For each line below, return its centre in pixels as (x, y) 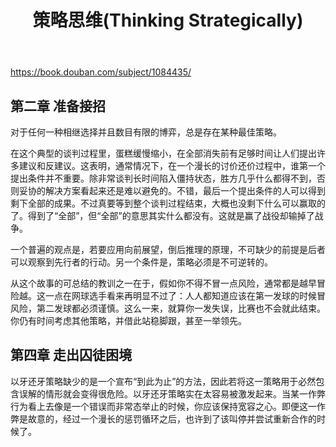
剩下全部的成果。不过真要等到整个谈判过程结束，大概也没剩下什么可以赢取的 (168, 203)
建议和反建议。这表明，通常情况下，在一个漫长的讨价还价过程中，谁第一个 (172, 165)
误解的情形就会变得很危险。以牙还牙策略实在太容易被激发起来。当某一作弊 (172, 393)
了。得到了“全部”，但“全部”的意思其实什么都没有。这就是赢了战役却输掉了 (162, 215)
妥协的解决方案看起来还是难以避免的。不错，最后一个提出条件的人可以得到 (172, 190)
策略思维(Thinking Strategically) (168, 20)
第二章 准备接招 (58, 106)
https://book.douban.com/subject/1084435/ (101, 72)
